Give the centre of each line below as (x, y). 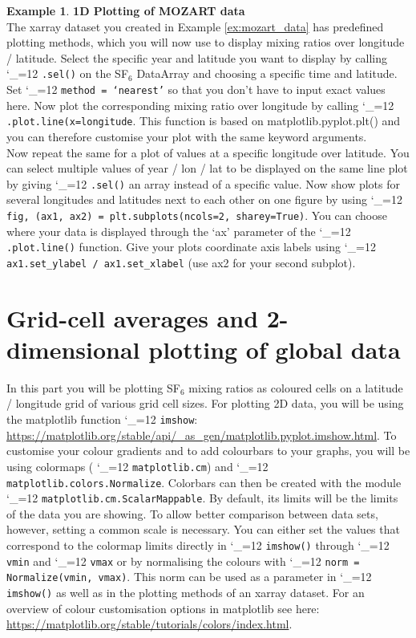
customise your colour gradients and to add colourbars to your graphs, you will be (208, 451)
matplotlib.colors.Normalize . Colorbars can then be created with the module (204, 482)
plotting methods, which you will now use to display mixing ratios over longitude (206, 42)
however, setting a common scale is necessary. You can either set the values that (203, 529)
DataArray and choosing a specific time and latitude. (267, 73)
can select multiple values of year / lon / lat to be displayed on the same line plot (207, 168)
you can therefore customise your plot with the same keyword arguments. (187, 136)
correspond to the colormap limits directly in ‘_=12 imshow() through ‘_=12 (198, 545)
